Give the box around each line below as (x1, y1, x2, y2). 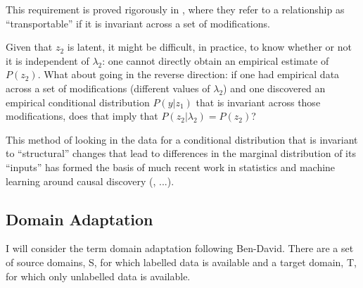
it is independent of (6, 53, 89, 68)
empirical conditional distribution (6, 94, 150, 109)
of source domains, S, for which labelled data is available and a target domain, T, (6, 254, 357, 269)
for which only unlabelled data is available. (6, 268, 191, 283)
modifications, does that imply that (6, 108, 158, 123)
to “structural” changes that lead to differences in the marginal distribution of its (6, 146, 356, 161)
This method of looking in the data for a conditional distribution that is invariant (6, 132, 358, 146)
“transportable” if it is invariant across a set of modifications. (6, 15, 270, 30)
